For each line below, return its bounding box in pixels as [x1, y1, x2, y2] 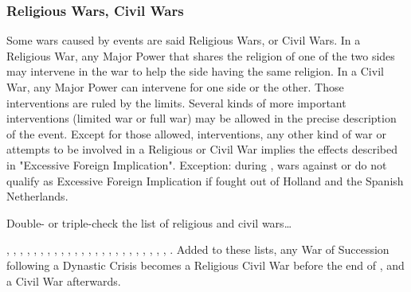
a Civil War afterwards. [6, 272, 121, 289]
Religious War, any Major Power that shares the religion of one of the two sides [6, 47, 395, 64]
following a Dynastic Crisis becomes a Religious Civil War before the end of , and [6, 256, 405, 273]
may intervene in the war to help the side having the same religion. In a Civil [6, 63, 384, 80]
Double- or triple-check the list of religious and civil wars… [6, 214, 292, 231]
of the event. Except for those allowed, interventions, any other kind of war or [6, 125, 386, 142]
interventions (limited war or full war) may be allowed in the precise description [6, 110, 397, 127]
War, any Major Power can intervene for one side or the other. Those [6, 79, 344, 95]
